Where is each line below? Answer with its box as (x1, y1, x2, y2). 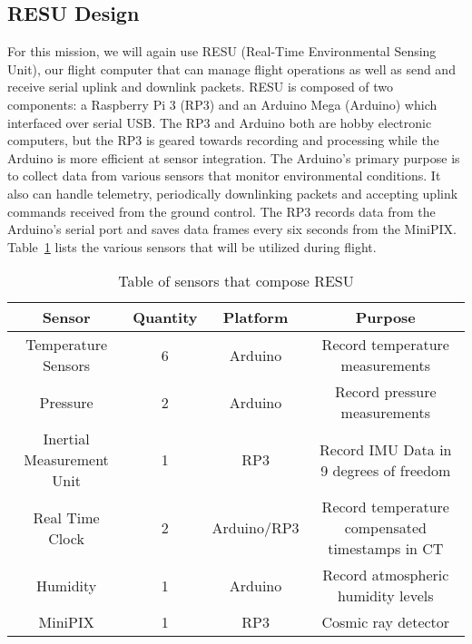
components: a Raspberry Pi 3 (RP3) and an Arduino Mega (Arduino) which (7, 94, 438, 113)
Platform (222, 307, 289, 328)
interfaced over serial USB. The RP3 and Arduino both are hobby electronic (7, 112, 432, 132)
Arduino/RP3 (211, 517, 300, 539)
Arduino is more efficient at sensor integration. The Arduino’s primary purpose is (7, 148, 460, 167)
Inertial (43, 428, 90, 450)
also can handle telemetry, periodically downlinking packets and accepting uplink (7, 183, 458, 202)
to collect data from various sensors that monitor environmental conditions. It (7, 166, 441, 185)
